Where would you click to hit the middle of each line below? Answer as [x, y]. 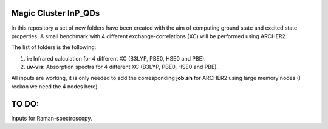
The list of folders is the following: [54, 47]
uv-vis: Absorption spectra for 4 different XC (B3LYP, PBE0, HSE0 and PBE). [122, 67]
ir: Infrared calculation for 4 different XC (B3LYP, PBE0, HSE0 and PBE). [116, 58]
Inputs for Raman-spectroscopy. [52, 118]
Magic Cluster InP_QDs [56, 13]
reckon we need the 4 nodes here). [55, 86]
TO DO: [25, 104]
